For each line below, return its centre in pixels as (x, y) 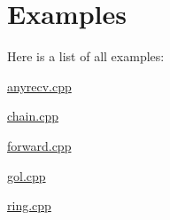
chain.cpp (33, 116)
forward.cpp (39, 145)
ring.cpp (29, 205)
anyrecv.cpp (39, 86)
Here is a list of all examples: (86, 56)
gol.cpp (27, 175)
